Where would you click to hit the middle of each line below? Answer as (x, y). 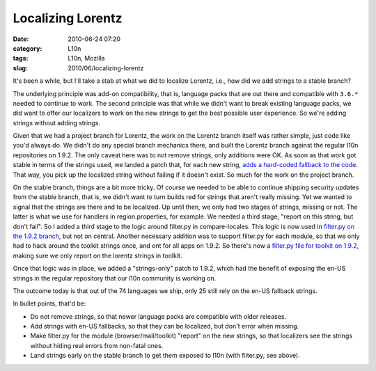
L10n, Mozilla (86, 58)
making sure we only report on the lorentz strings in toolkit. (97, 255)
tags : (21, 58)
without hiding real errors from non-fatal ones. (97, 345)
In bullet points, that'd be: (49, 303)
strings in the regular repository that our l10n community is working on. (115, 278)
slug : (20, 68)
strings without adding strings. (57, 123)
